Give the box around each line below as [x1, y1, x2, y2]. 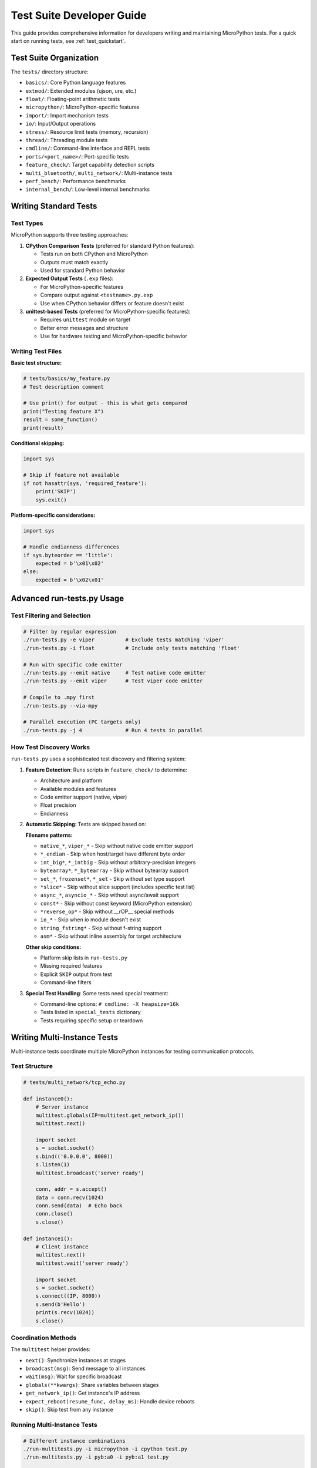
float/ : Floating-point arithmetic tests [25, 96, 120, 103]
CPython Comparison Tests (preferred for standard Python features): [25, 242, 195, 249]
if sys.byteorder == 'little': [23, 552, 114, 558]
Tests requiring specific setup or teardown [40, 1016, 143, 1024]
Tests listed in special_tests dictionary [40, 1009, 141, 1016]
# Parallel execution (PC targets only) [23, 719, 141, 725]
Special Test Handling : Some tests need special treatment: [25, 989, 168, 996]
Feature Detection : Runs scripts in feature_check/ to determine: [25, 766, 188, 773]
